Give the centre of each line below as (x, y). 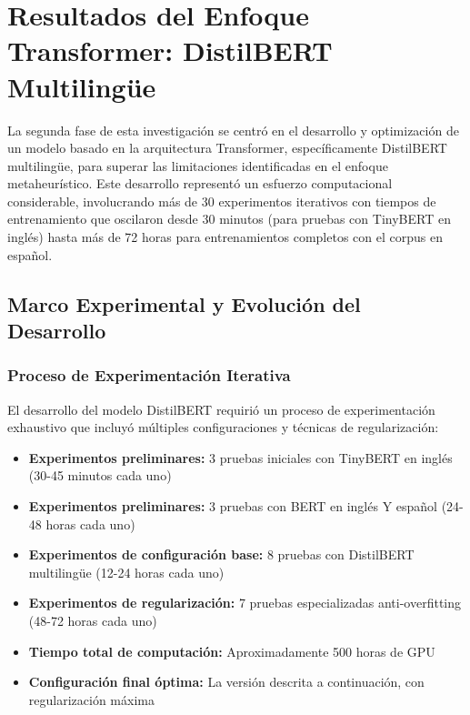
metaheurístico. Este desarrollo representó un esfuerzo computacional (200, 183)
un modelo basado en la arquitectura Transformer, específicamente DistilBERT (227, 148)
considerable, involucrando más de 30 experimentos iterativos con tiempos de (222, 201)
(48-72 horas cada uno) (93, 620)
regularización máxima (91, 699)
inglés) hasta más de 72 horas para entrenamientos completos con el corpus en (225, 237)
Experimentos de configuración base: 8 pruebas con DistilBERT (221, 554)
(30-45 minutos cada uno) (100, 475)
